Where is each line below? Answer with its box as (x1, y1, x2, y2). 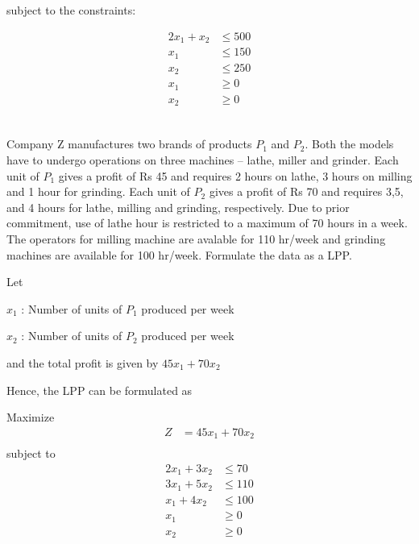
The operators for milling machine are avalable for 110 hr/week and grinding (6, 230, 386, 247)
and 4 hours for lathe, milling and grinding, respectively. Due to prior (6, 198, 350, 215)
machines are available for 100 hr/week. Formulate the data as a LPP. (6, 246, 352, 263)
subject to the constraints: (6, 2, 136, 18)
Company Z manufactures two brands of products (6, 135, 252, 152)
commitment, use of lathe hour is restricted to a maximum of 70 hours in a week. (6, 214, 408, 231)
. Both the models (305, 135, 394, 152)
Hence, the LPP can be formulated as (6, 381, 193, 398)
